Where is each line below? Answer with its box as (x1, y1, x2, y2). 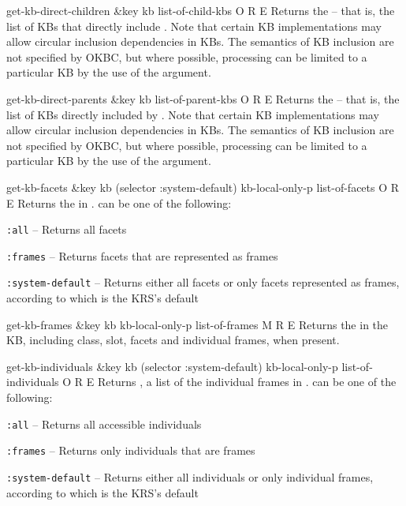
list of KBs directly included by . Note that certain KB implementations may (6, 106, 379, 122)
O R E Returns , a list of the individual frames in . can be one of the (62, 373, 397, 390)
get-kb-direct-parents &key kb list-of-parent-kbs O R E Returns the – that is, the (6, 90, 400, 107)
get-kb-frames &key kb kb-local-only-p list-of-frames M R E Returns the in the (6, 316, 389, 332)
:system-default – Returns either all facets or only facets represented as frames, (6, 274, 400, 290)
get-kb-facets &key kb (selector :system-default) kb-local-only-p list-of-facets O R (6, 178, 400, 195)
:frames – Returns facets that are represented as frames (6, 247, 278, 264)
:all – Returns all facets (6, 221, 127, 238)
